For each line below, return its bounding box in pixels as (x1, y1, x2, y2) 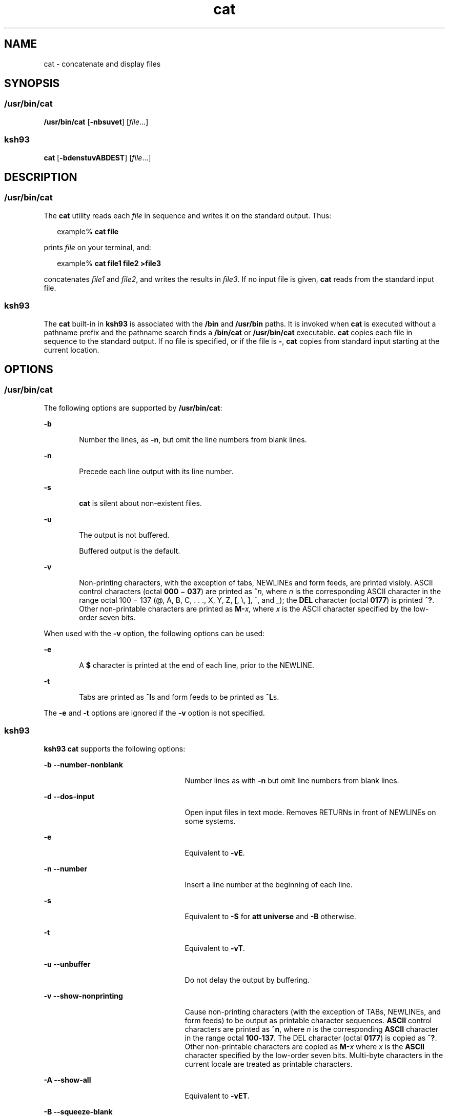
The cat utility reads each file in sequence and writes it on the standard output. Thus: (44, 211, 332, 220)
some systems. (185, 816, 236, 825)
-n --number (44, 864, 88, 873)
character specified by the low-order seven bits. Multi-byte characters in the (185, 1050, 443, 1060)
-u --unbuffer (44, 959, 91, 968)
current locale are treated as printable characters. (185, 1059, 353, 1068)
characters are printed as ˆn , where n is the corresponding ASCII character (185, 1024, 439, 1033)
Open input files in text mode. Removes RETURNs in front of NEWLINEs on (185, 807, 436, 817)
